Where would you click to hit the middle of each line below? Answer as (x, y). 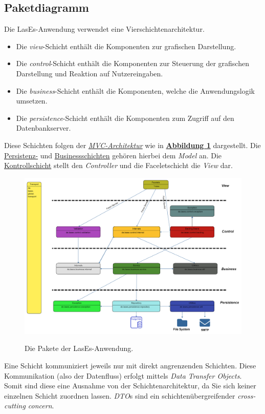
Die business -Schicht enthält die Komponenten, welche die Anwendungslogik (135, 90)
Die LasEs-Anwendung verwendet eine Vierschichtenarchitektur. (104, 29)
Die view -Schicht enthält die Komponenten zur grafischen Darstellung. (126, 46)
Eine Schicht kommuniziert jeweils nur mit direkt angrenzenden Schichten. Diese (130, 366)
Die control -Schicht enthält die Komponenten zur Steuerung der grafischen (132, 63)
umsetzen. (32, 101)
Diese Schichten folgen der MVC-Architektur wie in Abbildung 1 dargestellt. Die (132, 145)
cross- (247, 395)
